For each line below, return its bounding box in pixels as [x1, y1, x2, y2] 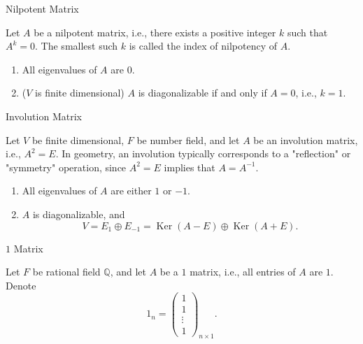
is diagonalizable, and [32, 206, 125, 221]
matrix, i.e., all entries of [190, 264, 296, 279]
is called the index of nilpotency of [129, 38, 277, 53]
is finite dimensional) [35, 85, 124, 100]
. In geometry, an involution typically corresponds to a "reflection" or [55, 146, 351, 161]
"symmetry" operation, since [6, 159, 127, 174]
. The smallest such [35, 38, 118, 53]
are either [111, 183, 152, 198]
